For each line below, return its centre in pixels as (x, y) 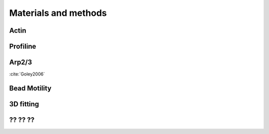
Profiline (23, 46)
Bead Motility (30, 88)
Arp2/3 (21, 62)
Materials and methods (58, 13)
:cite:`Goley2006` (27, 74)
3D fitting (24, 104)
